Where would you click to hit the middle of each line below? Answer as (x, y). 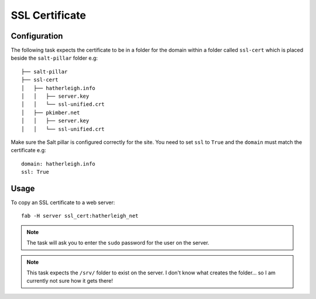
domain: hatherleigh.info (59, 164)
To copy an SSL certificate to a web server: (63, 202)
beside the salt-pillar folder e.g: (54, 58)
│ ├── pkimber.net (51, 112)
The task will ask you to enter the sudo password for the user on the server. (118, 243)
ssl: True (35, 172)
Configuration (37, 36)
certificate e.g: (28, 150)
